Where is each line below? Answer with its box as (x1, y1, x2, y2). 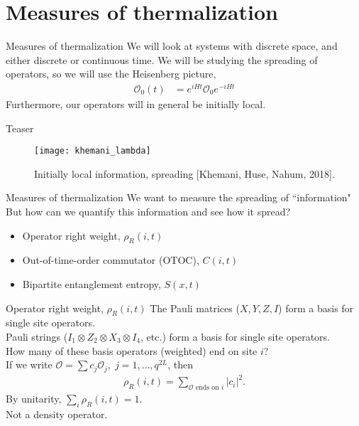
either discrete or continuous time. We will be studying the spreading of (6, 52, 318, 67)
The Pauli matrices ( (150, 300, 240, 315)
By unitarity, (6, 390, 62, 405)
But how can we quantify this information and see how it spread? (6, 204, 291, 219)
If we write (6, 357, 53, 372)
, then (167, 357, 193, 372)
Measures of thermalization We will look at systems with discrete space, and (6, 38, 338, 53)
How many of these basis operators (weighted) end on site (6, 343, 258, 358)
